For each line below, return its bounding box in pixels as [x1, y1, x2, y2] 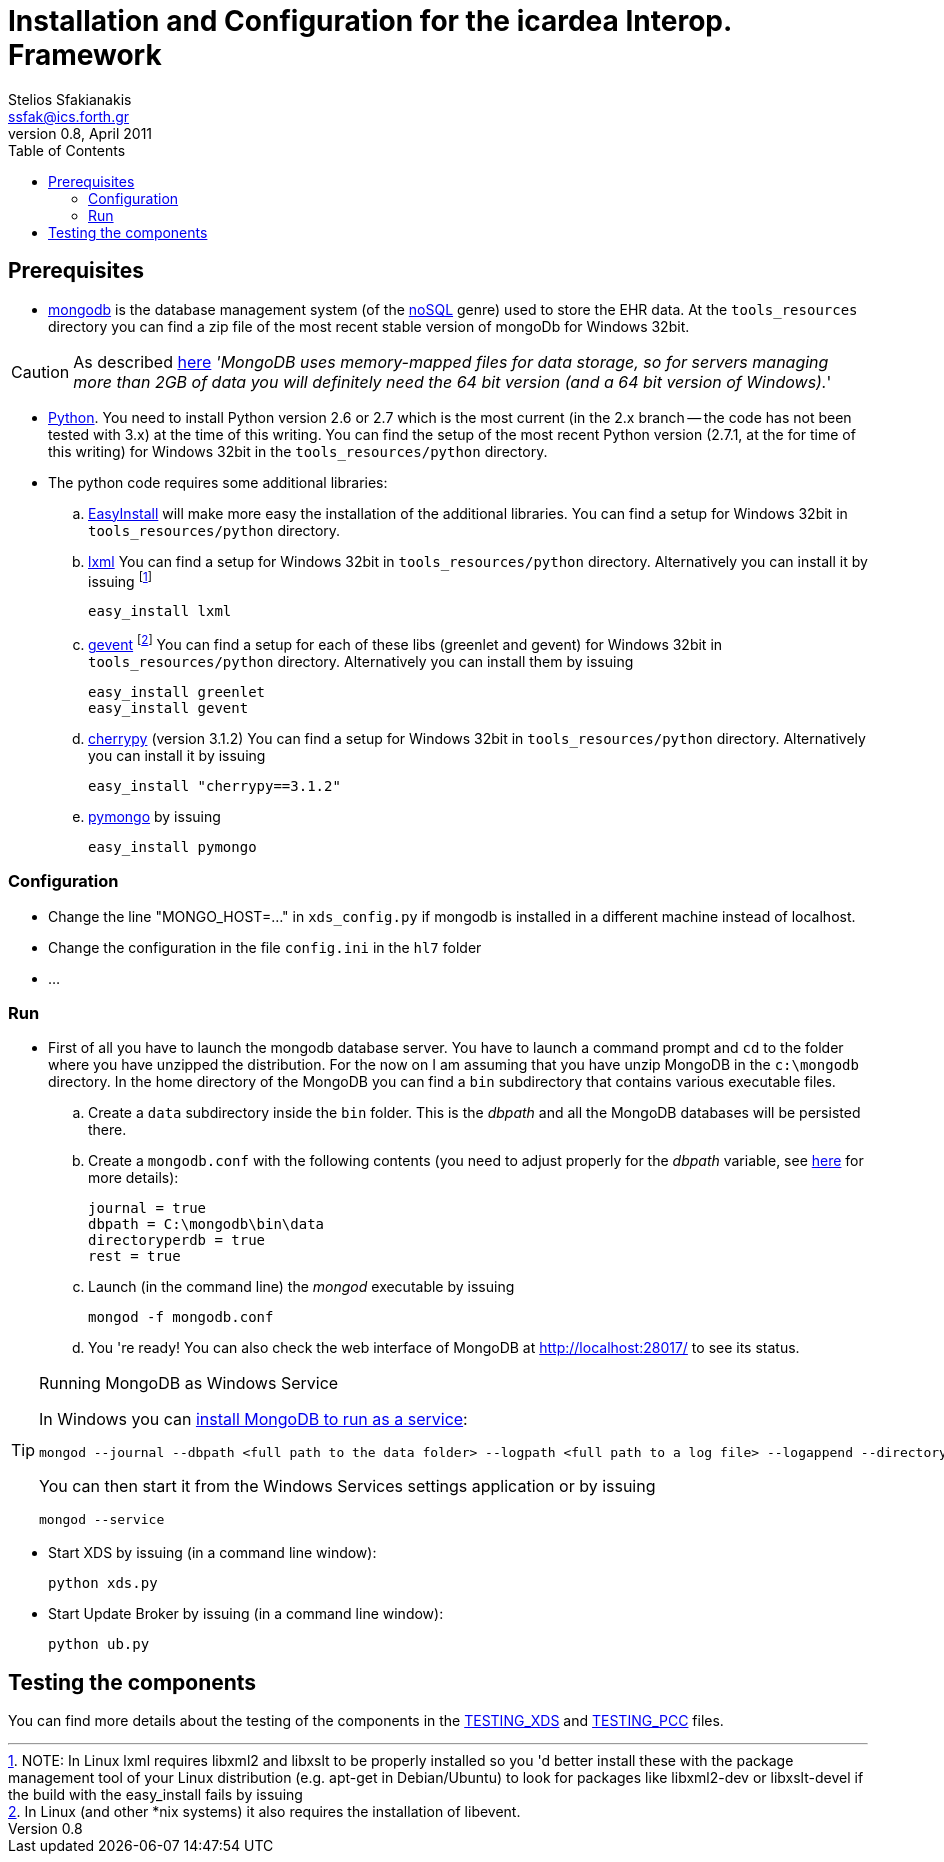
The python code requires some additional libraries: [48, 473, 388, 491]
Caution [11, 361, 70, 382]
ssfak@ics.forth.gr [8, 107, 130, 125]
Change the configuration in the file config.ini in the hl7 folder [48, 938, 482, 956]
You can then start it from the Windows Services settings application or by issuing [39, 1476, 656, 1497]
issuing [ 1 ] [88, 569, 152, 590]
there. [88, 1121, 127, 1139]
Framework [8, 38, 162, 72]
